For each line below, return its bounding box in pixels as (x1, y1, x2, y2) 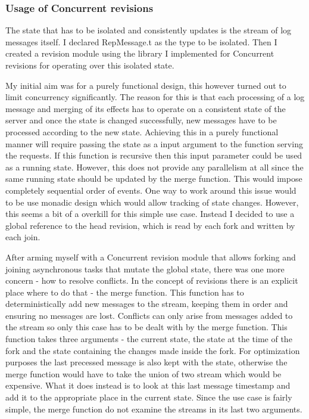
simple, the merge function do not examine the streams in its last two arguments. (5, 402, 302, 415)
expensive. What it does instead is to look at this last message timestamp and (5, 379, 291, 392)
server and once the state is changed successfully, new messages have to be (5, 114, 277, 126)
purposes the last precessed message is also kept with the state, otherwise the (5, 356, 288, 368)
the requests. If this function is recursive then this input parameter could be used (5, 149, 302, 162)
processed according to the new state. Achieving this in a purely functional (5, 125, 279, 138)
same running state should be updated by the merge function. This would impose (5, 172, 302, 185)
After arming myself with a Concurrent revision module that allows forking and (5, 250, 296, 263)
